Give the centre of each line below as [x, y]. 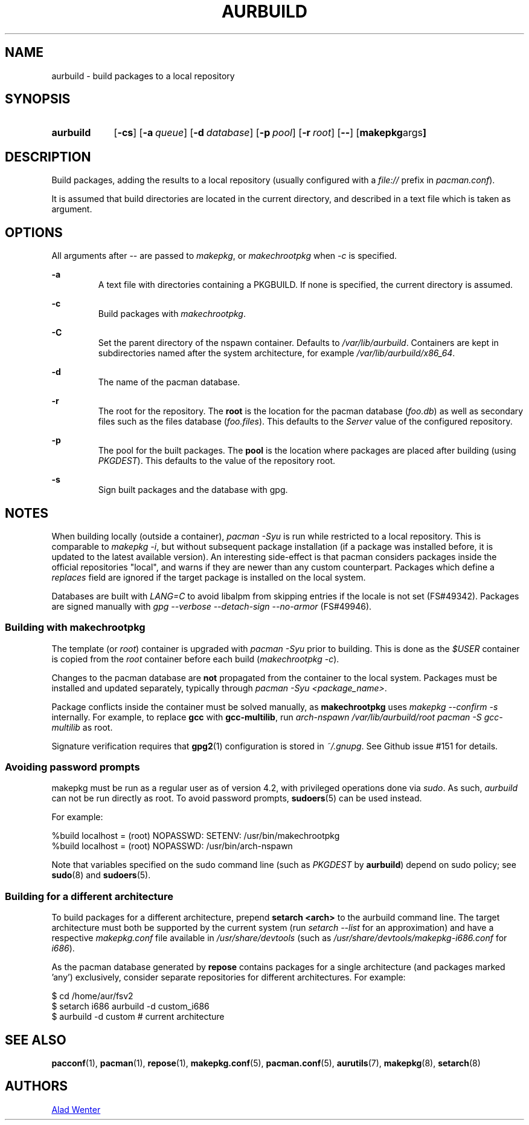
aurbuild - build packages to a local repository [143, 76]
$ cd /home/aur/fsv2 [92, 996]
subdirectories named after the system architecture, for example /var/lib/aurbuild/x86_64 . [277, 353]
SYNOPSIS [38, 99]
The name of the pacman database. [169, 382]
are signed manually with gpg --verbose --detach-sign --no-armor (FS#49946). [212, 606]
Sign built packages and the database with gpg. [193, 490]
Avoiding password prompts [72, 767]
